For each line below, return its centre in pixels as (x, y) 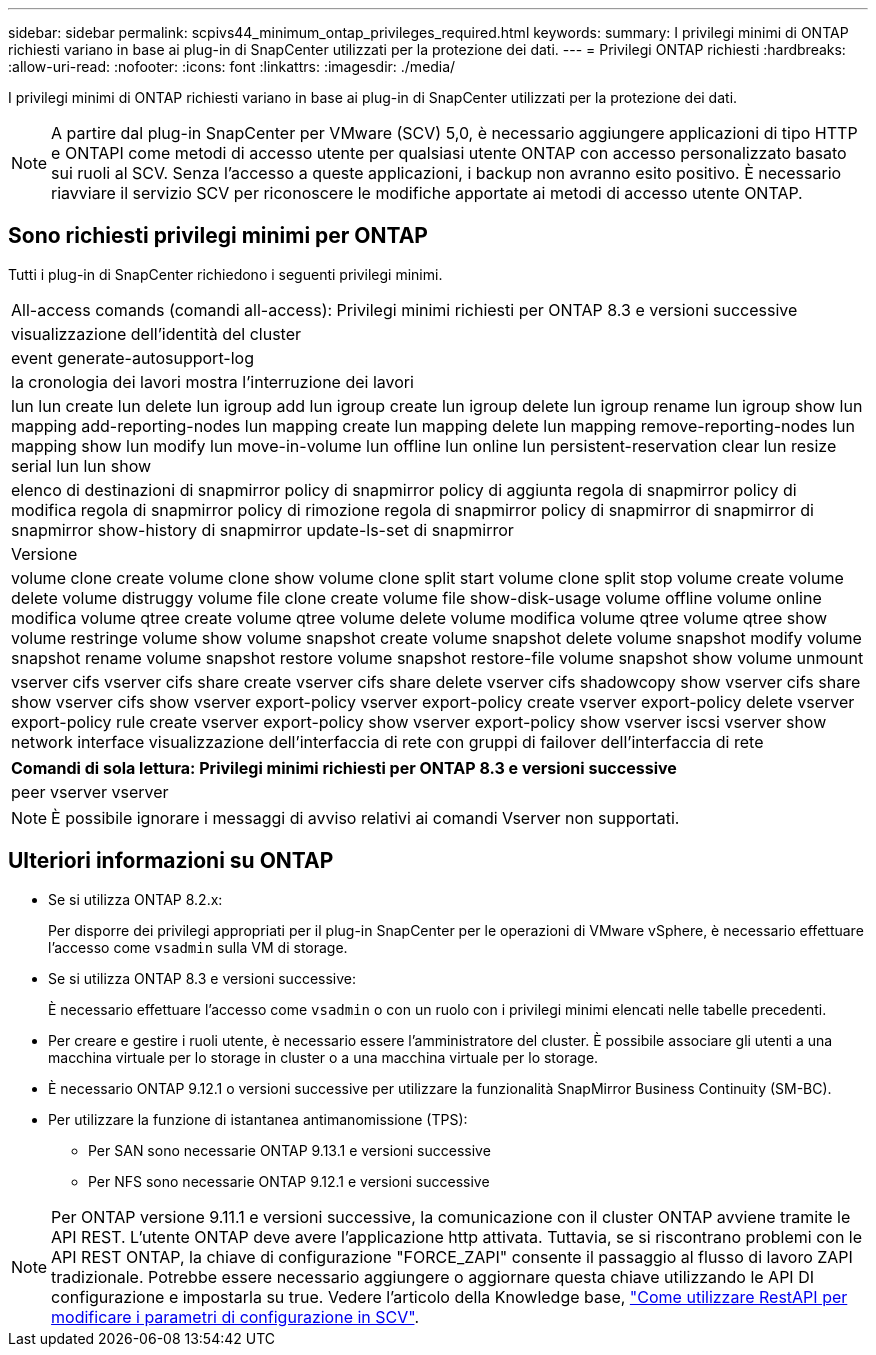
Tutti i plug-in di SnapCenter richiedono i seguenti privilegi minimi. (225, 274)
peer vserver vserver (90, 791)
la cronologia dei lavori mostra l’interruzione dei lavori (212, 381)
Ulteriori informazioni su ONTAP (171, 861)
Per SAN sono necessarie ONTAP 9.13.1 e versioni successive (289, 1150)
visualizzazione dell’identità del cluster (156, 333)
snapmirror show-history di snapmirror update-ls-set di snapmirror (262, 529)
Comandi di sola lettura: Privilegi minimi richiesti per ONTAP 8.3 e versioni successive (344, 767)
